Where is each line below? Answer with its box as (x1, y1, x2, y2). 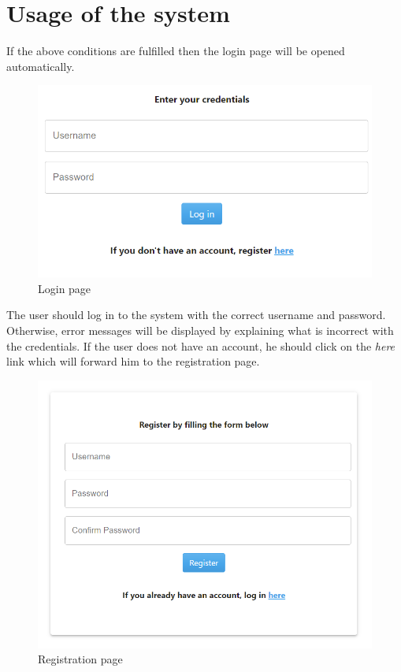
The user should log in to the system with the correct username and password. (6, 306, 386, 323)
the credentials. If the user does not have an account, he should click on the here (6, 337, 395, 354)
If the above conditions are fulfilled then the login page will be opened (6, 43, 345, 59)
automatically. (6, 58, 75, 74)
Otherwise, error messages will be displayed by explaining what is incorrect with (6, 322, 394, 339)
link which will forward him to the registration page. (6, 353, 260, 369)
